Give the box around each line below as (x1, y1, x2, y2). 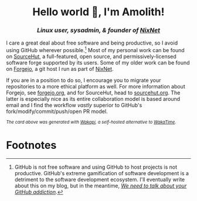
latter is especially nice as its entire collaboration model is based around (6, 96, 181, 103)
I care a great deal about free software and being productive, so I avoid (6, 39, 178, 46)
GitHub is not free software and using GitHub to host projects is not (14, 163, 178, 171)
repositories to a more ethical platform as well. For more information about (6, 83, 186, 90)
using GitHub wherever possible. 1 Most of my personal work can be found (6, 46, 185, 54)
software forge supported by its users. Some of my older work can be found (6, 59, 190, 66)
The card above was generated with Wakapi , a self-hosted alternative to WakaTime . (6, 120, 176, 125)
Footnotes (6, 139, 57, 152)
